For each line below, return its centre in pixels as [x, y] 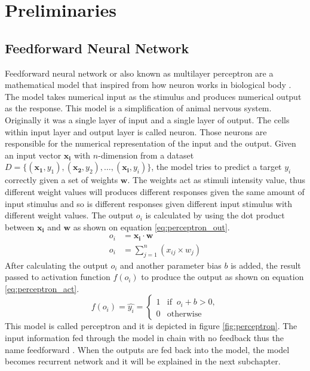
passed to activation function [58, 277]
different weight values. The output [69, 215]
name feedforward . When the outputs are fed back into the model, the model [147, 349]
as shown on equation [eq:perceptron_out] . [151, 226]
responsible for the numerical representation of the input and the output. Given [151, 143]
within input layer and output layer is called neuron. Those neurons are [136, 131]
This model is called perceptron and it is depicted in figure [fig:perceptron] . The [151, 326]
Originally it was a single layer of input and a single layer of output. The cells [147, 119]
